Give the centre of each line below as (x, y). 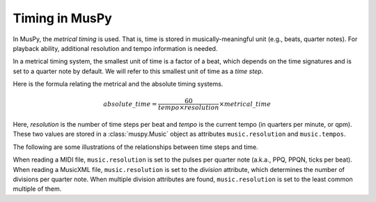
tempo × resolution (188, 108)
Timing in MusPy (63, 18)
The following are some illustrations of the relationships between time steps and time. (135, 147)
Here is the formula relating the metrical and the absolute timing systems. (118, 84)
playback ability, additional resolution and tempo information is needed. (115, 48)
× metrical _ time (245, 104)
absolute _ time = (130, 104)
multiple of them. (37, 189)
